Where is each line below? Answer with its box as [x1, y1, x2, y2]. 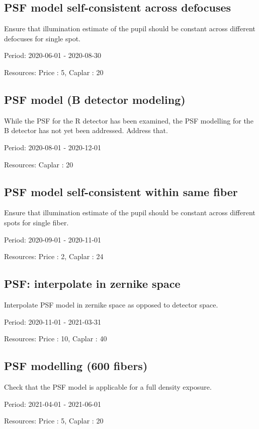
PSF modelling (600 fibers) [4, 358, 148, 374]
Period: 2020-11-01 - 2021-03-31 [4, 316, 102, 327]
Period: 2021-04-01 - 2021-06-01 [4, 398, 102, 409]
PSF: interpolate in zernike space [4, 276, 181, 291]
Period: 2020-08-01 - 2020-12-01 [4, 142, 102, 152]
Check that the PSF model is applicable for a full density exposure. [4, 381, 212, 392]
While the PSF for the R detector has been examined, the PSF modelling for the [4, 115, 253, 126]
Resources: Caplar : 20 [4, 159, 73, 169]
